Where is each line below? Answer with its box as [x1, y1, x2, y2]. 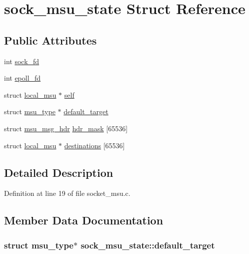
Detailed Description [4, 164, 113, 180]
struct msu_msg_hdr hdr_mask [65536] [4, 123, 128, 133]
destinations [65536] [64, 140, 125, 150]
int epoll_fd [4, 73, 41, 83]
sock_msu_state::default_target [80, 238, 215, 251]
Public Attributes [4, 32, 97, 48]
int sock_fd [4, 56, 39, 66]
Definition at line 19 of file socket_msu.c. [4, 188, 130, 198]
